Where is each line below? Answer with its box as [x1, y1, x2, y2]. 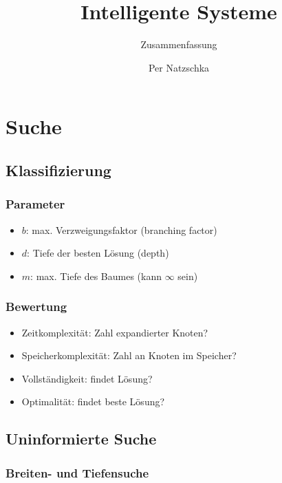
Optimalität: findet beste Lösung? [21, 394, 165, 409]
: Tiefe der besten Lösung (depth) [27, 246, 169, 260]
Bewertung [6, 298, 67, 315]
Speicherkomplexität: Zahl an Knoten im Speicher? [21, 348, 237, 363]
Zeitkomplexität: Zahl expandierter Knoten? [21, 325, 208, 339]
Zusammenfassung [140, 37, 217, 52]
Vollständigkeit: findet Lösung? [21, 371, 153, 385]
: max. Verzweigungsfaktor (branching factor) [25, 222, 217, 237]
